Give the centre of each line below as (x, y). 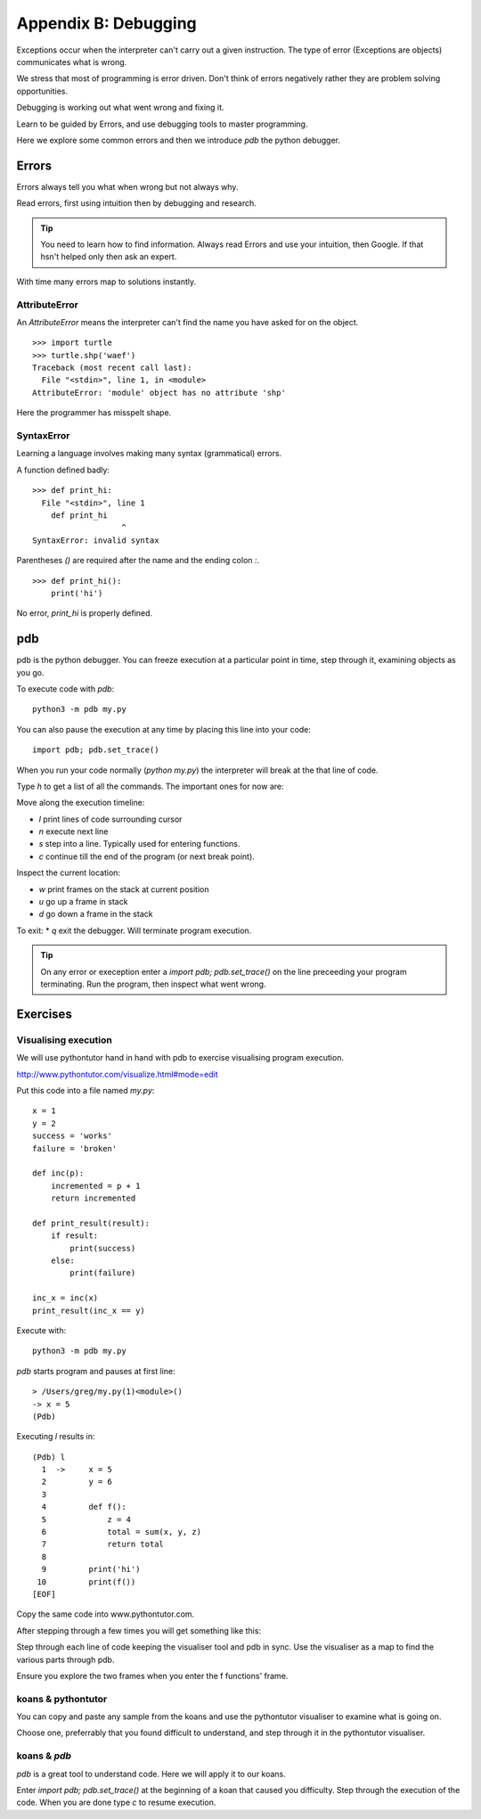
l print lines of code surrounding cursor (110, 819)
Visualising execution (65, 1040)
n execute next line (73, 832)
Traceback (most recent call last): (112, 368)
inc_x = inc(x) (65, 1298)
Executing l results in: (56, 1437)
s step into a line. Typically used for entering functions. (139, 844)
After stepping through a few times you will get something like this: (139, 1630)
